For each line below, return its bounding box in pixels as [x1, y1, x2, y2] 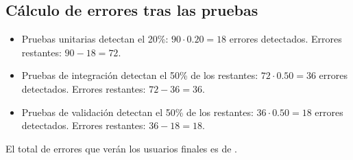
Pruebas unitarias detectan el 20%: [21, 32, 169, 46]
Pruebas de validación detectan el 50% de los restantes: [21, 104, 254, 119]
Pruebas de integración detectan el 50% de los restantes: [21, 68, 258, 82]
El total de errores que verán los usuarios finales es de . [5, 141, 237, 155]
